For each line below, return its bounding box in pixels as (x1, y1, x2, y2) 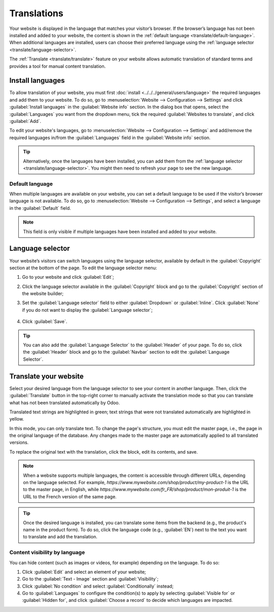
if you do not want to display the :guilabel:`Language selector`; (22, 307, 153, 313)
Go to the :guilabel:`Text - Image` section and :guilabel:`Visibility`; (22, 576, 159, 582)
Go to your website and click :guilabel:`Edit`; (22, 274, 114, 280)
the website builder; (22, 291, 64, 297)
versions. (9, 439, 29, 445)
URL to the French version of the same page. (23, 493, 117, 500)
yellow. (9, 416, 24, 422)
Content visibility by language (9, 549, 85, 556)
